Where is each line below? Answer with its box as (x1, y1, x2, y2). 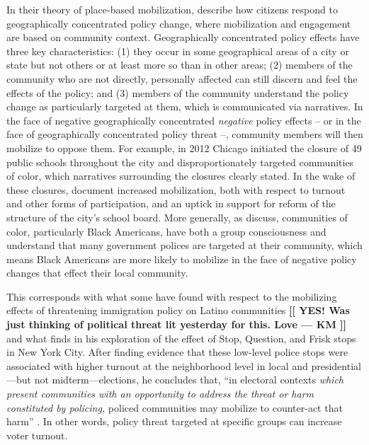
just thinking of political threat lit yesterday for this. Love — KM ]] (6, 317, 347, 332)
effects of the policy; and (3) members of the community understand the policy (6, 85, 349, 100)
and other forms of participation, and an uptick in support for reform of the (6, 196, 336, 211)
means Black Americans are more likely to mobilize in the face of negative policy (6, 251, 357, 266)
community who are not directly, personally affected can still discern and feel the (6, 71, 358, 86)
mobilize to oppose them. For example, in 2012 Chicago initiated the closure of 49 (6, 140, 362, 155)
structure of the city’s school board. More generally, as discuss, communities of (6, 209, 348, 224)
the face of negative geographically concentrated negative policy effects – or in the (6, 112, 361, 127)
